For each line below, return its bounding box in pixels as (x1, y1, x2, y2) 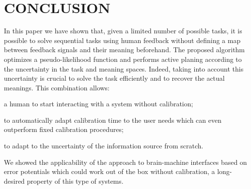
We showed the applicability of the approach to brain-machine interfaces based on (4, 157, 247, 167)
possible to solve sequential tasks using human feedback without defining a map (4, 35, 241, 45)
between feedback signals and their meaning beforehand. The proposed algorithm (4, 44, 245, 55)
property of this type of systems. (27, 175, 124, 186)
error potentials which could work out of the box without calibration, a (4, 166, 215, 176)
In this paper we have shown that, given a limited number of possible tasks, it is (4, 26, 242, 36)
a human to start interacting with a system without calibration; (4, 99, 193, 109)
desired (4, 175, 25, 186)
